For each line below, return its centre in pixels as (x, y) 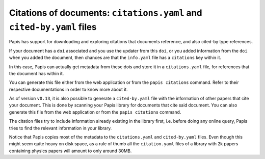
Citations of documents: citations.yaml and (106, 13)
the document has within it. (37, 73)
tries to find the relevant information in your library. (61, 128)
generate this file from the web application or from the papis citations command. (95, 112)
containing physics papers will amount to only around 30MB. (70, 151)
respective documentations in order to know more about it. (68, 89)
